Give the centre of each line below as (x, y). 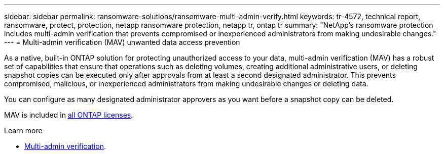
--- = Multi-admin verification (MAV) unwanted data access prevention (122, 42)
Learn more (23, 131)
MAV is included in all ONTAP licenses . (69, 115)
